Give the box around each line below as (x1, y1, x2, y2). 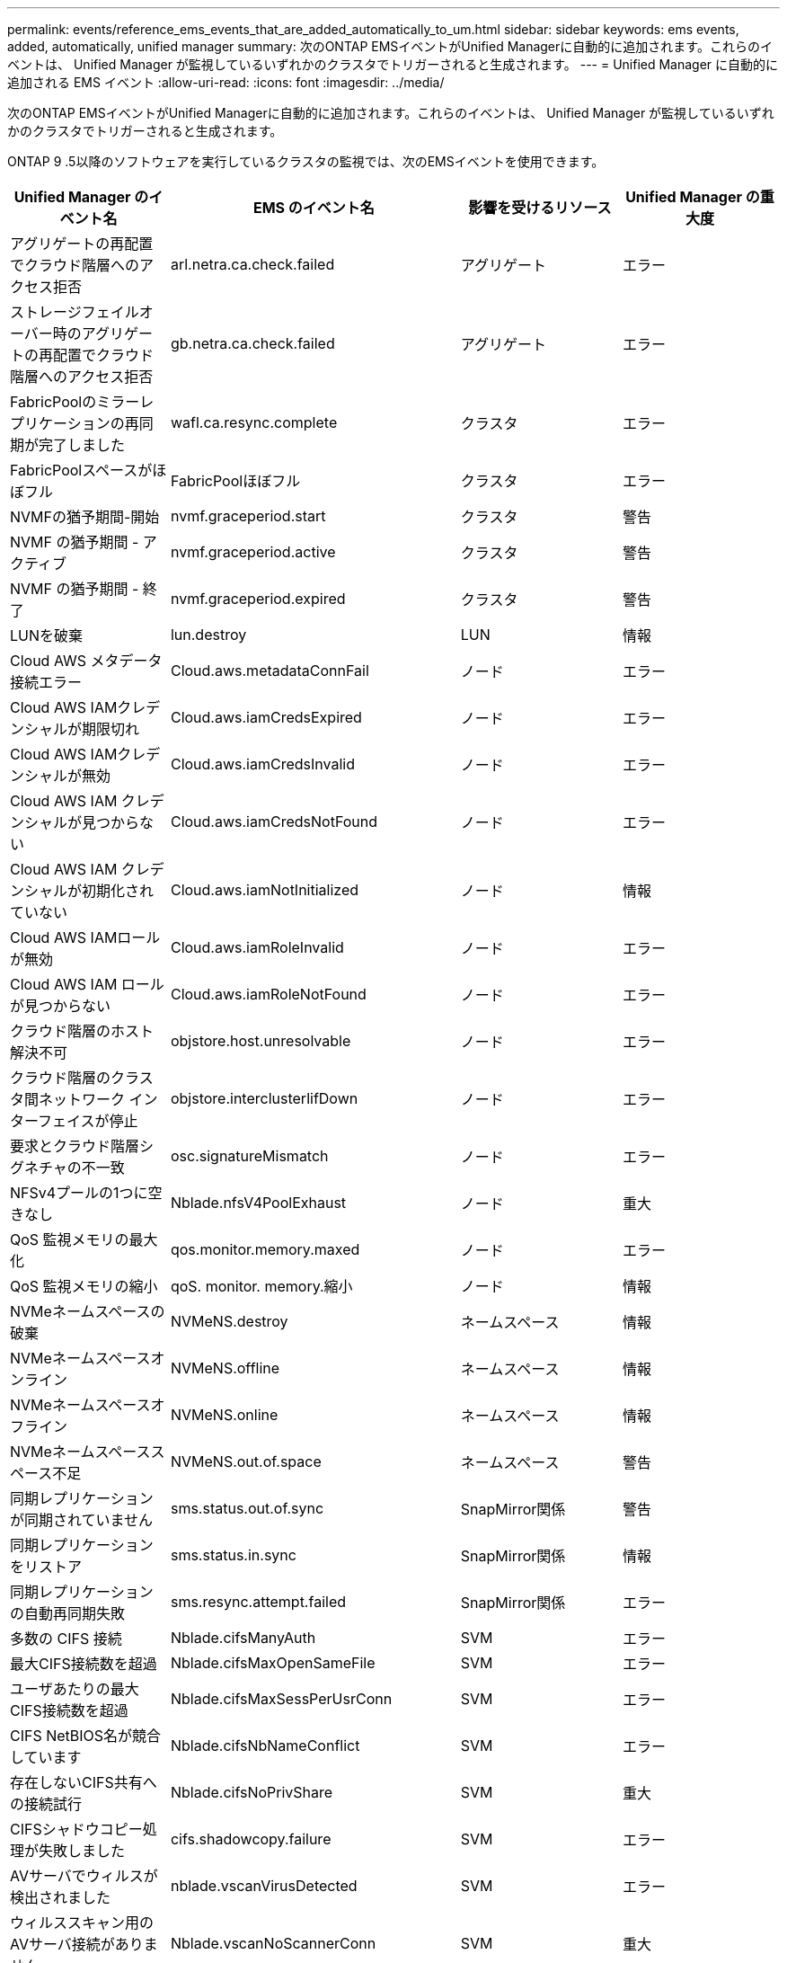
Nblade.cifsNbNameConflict (170, 1736, 360, 1754)
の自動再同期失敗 (10, 1604, 126, 1622)
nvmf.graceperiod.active (170, 543, 336, 561)
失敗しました (39, 1842, 126, 1860)
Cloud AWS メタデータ (10, 652, 163, 670)
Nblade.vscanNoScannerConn (170, 1934, 376, 1952)
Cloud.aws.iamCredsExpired (170, 708, 362, 726)
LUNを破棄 (10, 626, 84, 644)
